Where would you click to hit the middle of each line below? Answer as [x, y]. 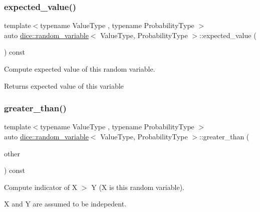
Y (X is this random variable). [138, 187]
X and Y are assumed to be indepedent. [65, 204]
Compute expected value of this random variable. [80, 69]
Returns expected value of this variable [64, 85]
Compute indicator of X [41, 187]
